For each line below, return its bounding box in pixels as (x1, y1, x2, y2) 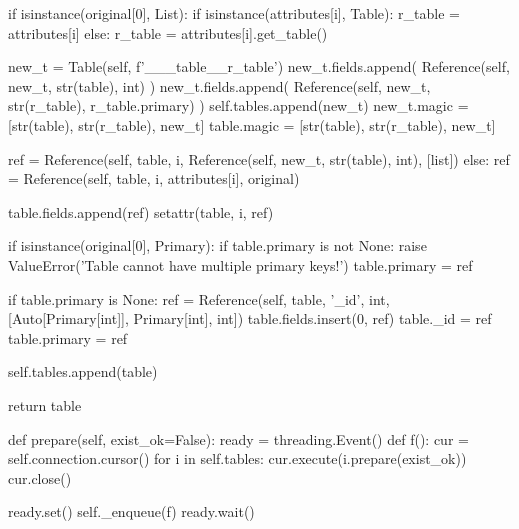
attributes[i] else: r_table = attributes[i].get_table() (8, 22, 328, 43)
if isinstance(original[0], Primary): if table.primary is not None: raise (8, 235, 427, 256)
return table (8, 394, 82, 415)
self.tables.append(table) (8, 361, 158, 382)
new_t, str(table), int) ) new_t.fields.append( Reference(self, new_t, (8, 75, 431, 96)
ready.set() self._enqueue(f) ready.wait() (8, 501, 255, 522)
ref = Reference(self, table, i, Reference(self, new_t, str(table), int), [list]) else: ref (8, 148, 510, 169)
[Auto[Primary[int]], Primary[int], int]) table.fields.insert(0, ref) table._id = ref (8, 308, 492, 329)
